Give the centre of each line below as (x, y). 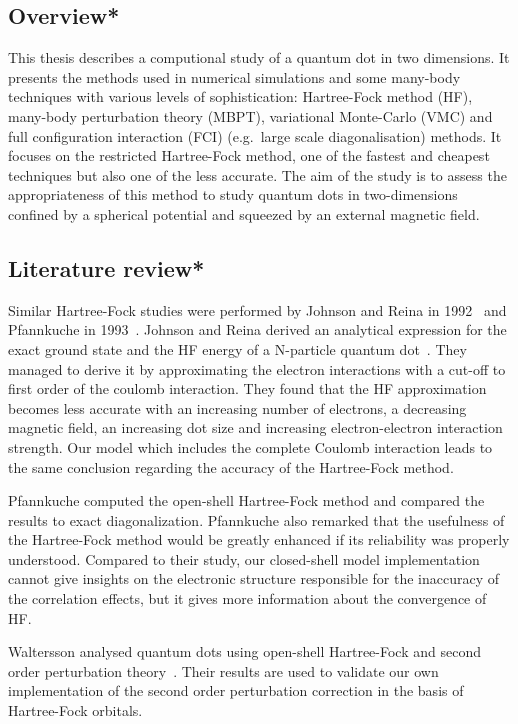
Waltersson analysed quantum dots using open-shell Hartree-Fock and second (244, 651)
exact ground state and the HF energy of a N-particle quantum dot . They (237, 348)
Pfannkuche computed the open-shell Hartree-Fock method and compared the (246, 500)
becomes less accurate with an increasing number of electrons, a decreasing (237, 407)
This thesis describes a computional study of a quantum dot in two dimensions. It (259, 57)
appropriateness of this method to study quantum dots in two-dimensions (233, 194)
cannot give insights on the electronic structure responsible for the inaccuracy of (254, 578)
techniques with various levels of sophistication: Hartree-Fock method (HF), (240, 96)
